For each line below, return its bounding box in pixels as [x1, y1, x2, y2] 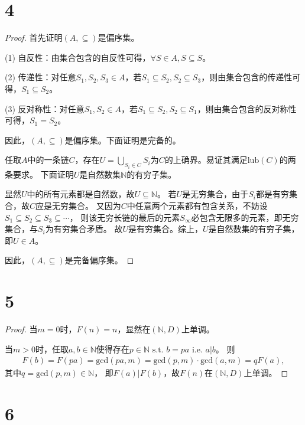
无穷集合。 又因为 [52, 199, 121, 211]
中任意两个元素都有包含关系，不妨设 [126, 199, 268, 211]
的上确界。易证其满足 [164, 153, 248, 166]
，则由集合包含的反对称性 [197, 102, 297, 115]
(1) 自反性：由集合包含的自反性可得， [5, 51, 151, 63]
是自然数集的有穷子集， [208, 223, 300, 235]
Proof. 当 [5, 323, 38, 335]
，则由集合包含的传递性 [201, 71, 293, 83]
